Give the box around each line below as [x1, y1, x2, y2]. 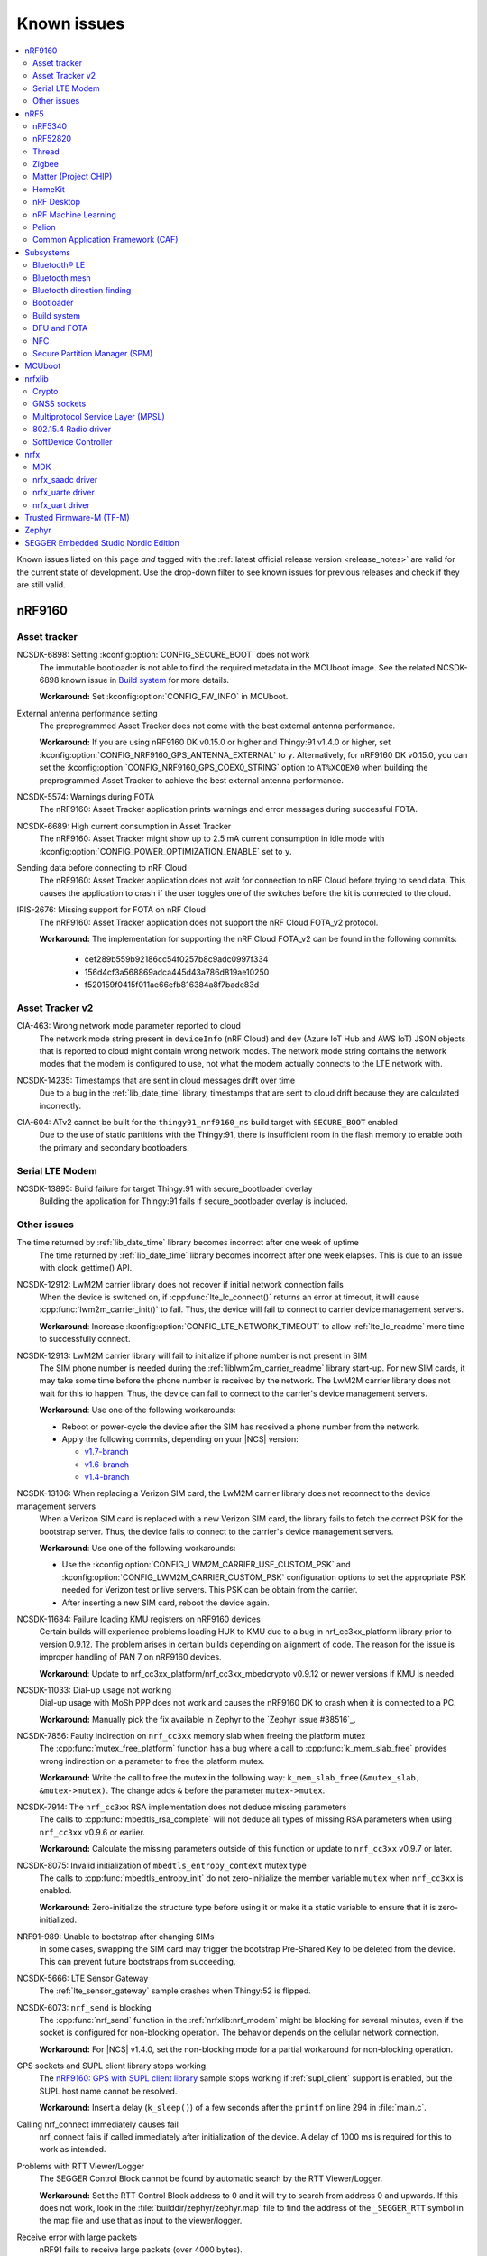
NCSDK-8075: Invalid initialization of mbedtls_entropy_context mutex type [16, 1860, 307, 1871]
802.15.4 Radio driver [32, 424, 112, 435]
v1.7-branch [84, 1447, 130, 1457]
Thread [32, 145, 60, 157]
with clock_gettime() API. [39, 1262, 133, 1273]
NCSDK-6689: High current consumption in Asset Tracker [16, 820, 232, 831]
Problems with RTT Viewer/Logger [16, 2160, 144, 2171]
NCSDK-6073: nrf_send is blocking [16, 2002, 152, 2012]
